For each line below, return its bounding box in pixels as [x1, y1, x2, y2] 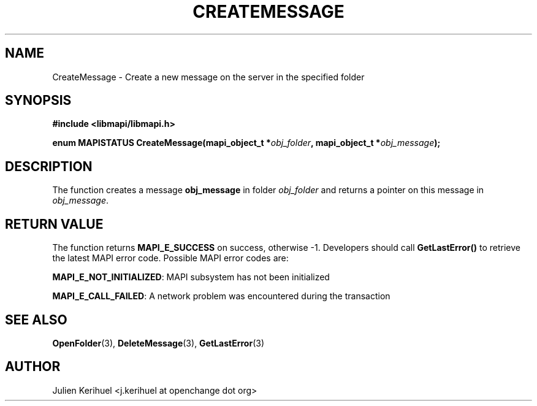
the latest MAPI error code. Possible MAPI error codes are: [52, 253, 289, 264]
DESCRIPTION [5, 158, 93, 174]
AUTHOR [5, 359, 61, 375]
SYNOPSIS [5, 93, 72, 109]
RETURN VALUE [5, 216, 104, 232]
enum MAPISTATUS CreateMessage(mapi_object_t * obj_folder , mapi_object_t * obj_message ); [52, 137, 441, 148]
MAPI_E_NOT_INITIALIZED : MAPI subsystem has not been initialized [52, 272, 330, 283]
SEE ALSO [5, 312, 67, 327]
